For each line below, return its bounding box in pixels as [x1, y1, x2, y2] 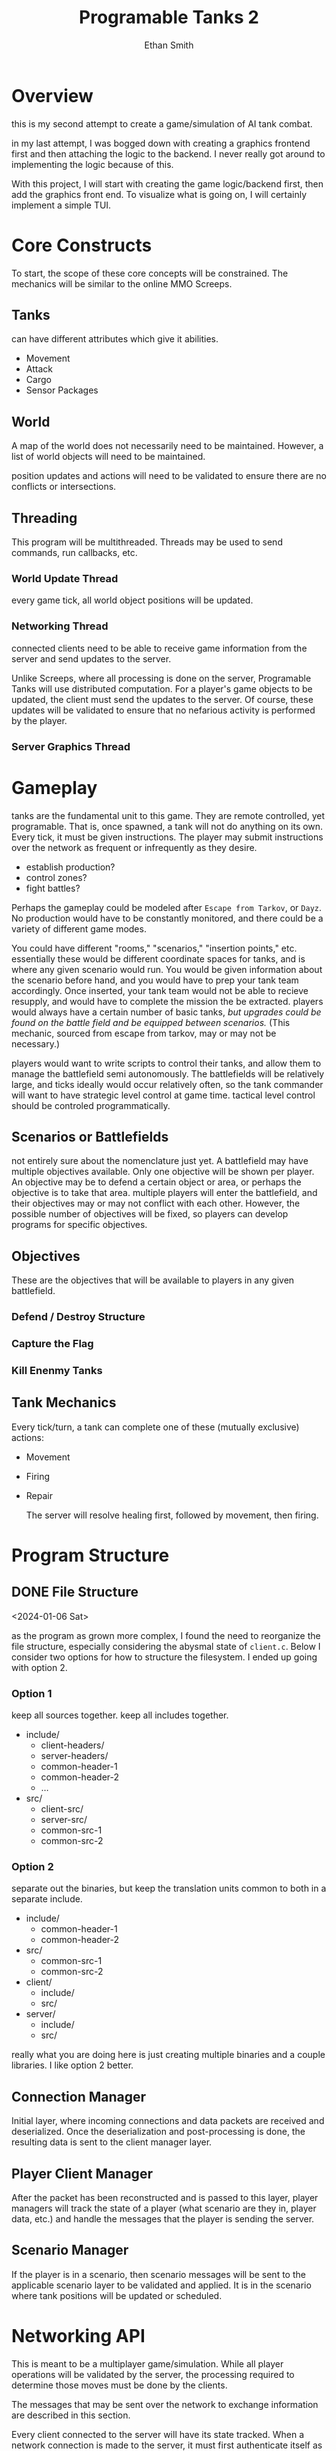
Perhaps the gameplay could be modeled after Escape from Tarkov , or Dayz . [11, 901, 323, 913]
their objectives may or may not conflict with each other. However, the [11, 1197, 301, 1210]
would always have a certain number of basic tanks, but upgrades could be [11, 1006, 322, 1018]
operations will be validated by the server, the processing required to [11, 2368, 295, 2380]
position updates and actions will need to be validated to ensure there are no [11, 470, 327, 482]
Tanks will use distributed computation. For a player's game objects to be [11, 682, 313, 695]
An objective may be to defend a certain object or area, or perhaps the [11, 1176, 302, 1188]
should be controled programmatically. [11, 1099, 171, 1111]
